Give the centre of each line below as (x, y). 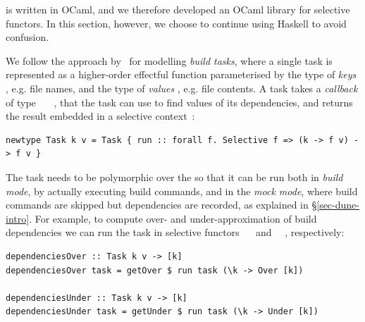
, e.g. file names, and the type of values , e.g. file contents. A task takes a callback (182, 88)
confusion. (27, 37)
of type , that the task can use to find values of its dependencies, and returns (179, 102)
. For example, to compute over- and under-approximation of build (173, 218)
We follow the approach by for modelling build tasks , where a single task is (169, 60)
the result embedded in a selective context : (100, 116)
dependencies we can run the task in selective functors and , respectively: (175, 232)
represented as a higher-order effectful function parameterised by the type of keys (181, 74)
